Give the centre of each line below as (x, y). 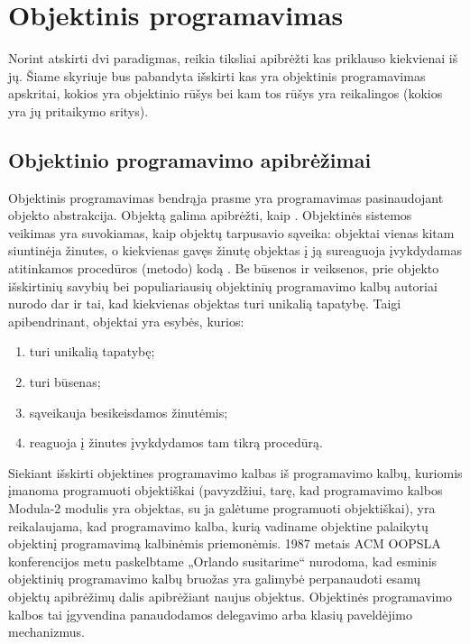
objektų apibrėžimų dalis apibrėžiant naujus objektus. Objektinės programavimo (230, 596)
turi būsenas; (65, 382)
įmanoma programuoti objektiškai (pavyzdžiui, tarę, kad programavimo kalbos (226, 490)
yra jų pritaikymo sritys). (78, 110)
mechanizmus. (46, 632)
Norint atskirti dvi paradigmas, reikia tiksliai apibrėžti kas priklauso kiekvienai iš (233, 58)
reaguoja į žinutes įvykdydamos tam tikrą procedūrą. (176, 442)
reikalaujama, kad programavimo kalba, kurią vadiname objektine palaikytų (218, 525)
